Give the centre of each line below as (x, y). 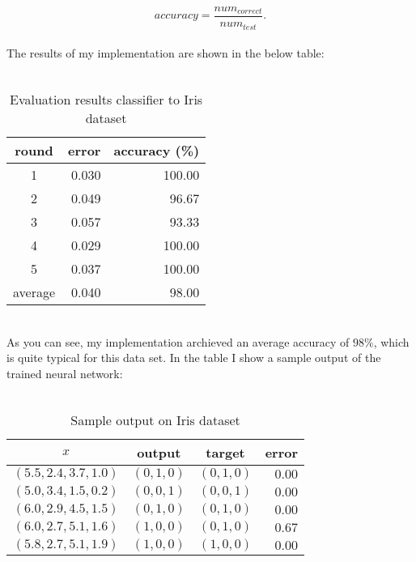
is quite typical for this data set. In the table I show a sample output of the (194, 358)
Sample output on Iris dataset (155, 420)
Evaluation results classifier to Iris (106, 100)
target (225, 453)
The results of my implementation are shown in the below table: (166, 53)
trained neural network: (65, 374)
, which (391, 341)
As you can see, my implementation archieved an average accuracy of (178, 341)
